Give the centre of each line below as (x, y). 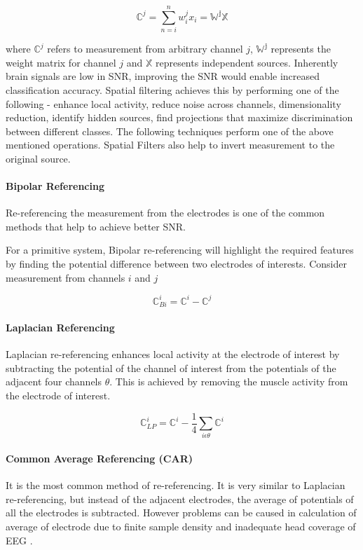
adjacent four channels (54, 381)
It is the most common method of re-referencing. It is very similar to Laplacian (176, 485)
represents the (301, 49)
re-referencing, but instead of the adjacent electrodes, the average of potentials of (180, 499)
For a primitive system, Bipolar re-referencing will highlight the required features (180, 250)
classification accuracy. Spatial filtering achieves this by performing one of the (172, 89)
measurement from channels (66, 277)
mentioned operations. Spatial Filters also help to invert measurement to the (170, 145)
